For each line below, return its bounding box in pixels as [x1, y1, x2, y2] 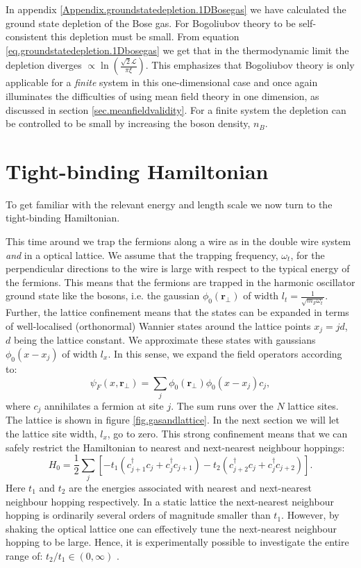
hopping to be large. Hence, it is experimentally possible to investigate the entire [6, 535, 349, 549]
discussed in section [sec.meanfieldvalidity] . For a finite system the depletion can [6, 102, 346, 117]
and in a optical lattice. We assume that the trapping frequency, [6, 247, 278, 262]
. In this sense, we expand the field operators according [108, 346, 342, 361]
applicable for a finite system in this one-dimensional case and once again [6, 75, 318, 90]
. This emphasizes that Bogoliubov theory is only [145, 58, 355, 72]
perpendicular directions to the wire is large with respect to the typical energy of [6, 261, 350, 276]
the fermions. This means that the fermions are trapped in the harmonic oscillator [6, 274, 355, 289]
